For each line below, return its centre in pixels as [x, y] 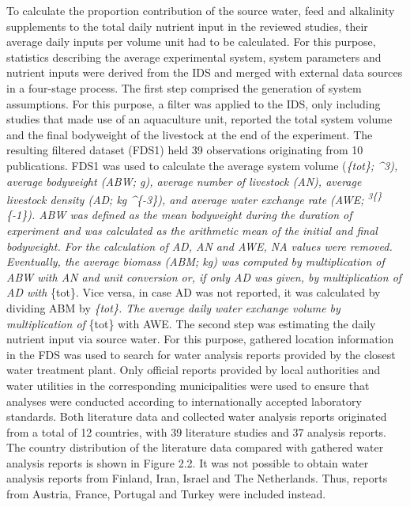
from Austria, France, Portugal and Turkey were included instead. [166, 494]
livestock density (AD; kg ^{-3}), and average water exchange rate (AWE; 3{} [194, 198]
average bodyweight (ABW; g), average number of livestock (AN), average [184, 181]
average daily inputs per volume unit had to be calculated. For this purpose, [191, 42]
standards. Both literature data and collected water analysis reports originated [197, 416]
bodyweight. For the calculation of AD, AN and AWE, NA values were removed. [199, 246]
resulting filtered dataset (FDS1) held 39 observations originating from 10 [185, 150]
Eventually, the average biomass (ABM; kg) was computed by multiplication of [196, 261]
